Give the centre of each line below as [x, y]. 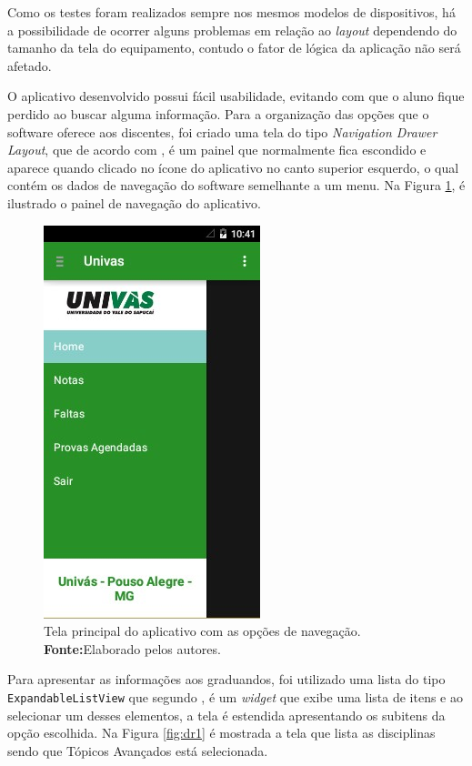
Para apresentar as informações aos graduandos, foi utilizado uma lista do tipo [226, 679]
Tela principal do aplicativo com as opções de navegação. [202, 631]
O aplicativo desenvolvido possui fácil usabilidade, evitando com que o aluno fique [236, 96]
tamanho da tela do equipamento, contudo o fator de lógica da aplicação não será [234, 48]
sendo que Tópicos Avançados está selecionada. [138, 750]
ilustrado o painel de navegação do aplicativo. [134, 202]
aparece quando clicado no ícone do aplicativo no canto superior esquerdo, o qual [233, 167]
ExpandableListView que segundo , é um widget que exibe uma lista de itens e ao [235, 696]
